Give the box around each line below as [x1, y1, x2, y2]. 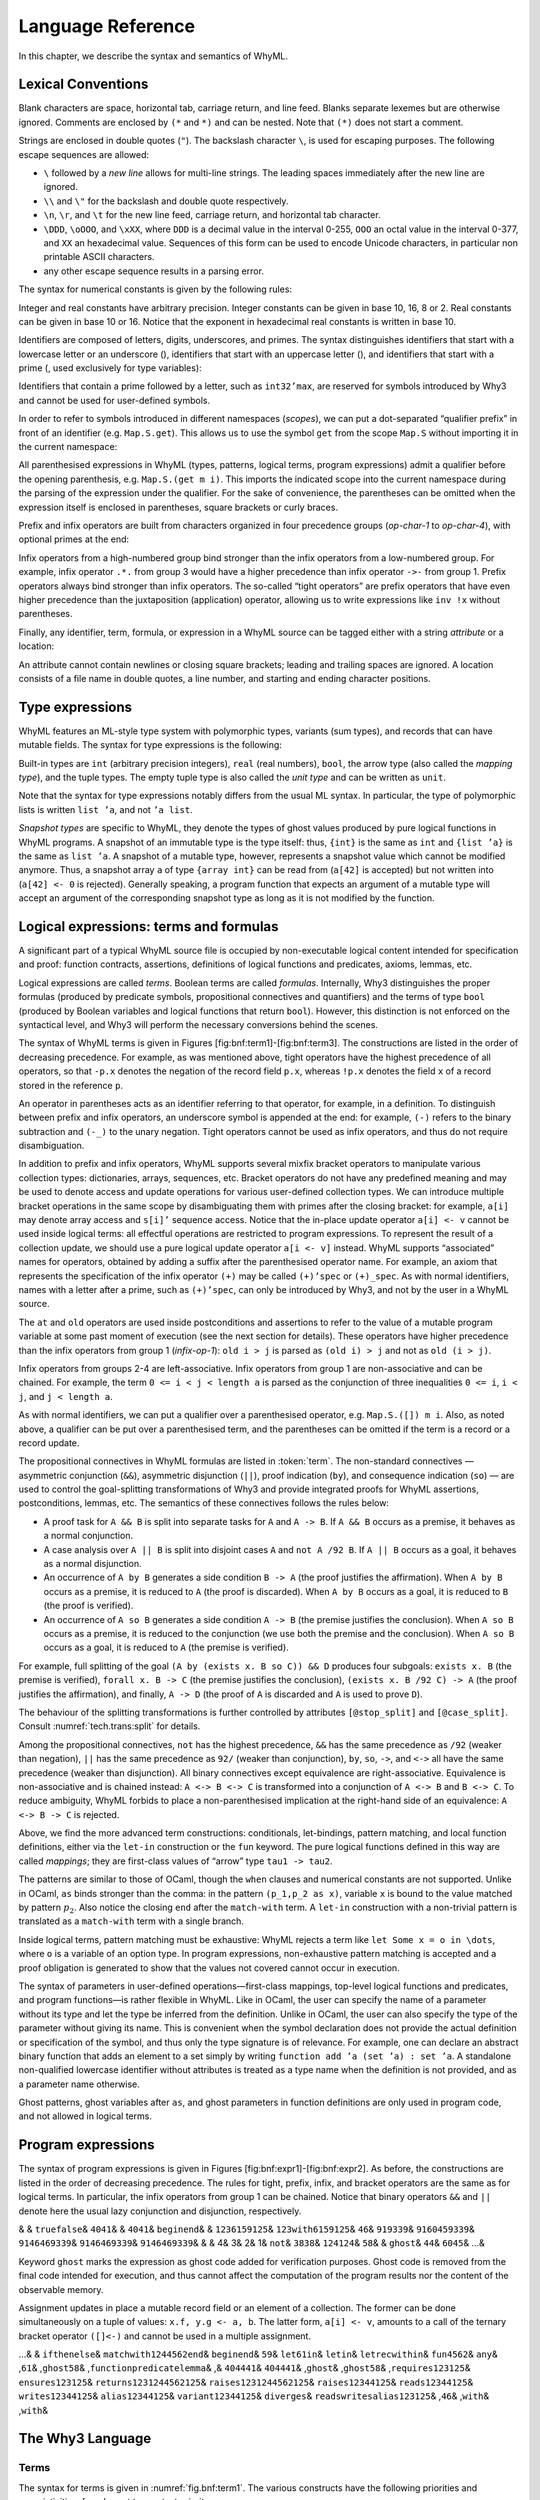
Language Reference [18, 15, 195, 37]
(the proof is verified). [43, 1600, 134, 1612]
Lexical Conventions [18, 76, 149, 93]
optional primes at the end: [18, 533, 130, 545]
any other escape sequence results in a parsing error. [43, 265, 265, 277]
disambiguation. [18, 1140, 85, 1152]
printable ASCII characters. [43, 251, 155, 263]
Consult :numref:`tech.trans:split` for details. [18, 1720, 201, 1732]
